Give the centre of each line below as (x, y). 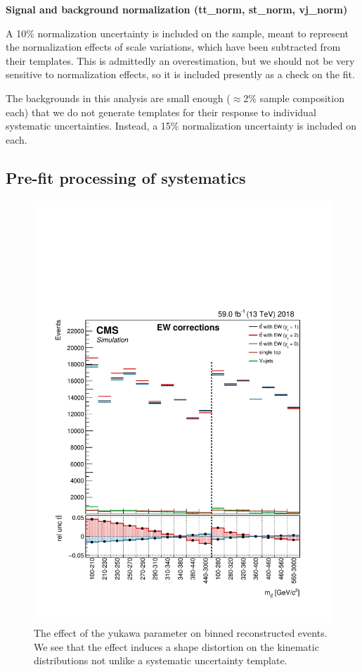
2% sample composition (294, 98)
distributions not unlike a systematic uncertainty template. (161, 660)
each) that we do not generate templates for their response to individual (161, 112)
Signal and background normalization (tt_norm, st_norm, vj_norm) (177, 9)
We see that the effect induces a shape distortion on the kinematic (176, 646)
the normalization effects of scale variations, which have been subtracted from (173, 47)
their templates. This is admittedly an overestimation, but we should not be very (180, 60)
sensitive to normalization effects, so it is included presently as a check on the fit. (180, 74)
